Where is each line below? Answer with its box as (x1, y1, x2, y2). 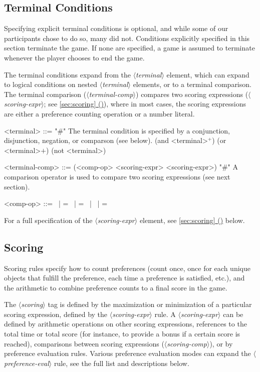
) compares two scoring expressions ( (136, 88, 248, 99)
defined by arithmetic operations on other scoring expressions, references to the (4, 318, 247, 329)
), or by (209, 338, 233, 348)
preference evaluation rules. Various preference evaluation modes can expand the (4, 348, 251, 358)
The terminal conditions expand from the (4, 69, 131, 79)
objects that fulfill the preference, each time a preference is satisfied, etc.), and (4, 272, 245, 283)
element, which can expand (166, 69, 249, 79)
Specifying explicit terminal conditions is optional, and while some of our (4, 23, 228, 33)
